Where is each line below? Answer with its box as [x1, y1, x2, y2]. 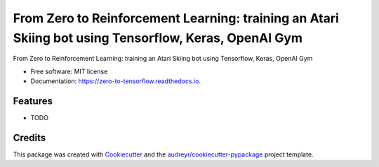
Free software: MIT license [30, 67, 108, 75]
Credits [13, 131, 46, 143]
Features [13, 95, 53, 107]
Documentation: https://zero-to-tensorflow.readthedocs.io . [30, 77, 201, 85]
